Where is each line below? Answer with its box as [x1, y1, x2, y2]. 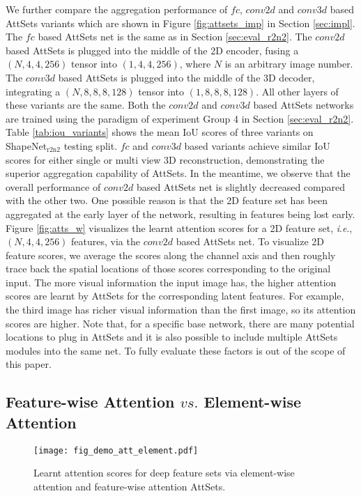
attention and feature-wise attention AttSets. [33, 479, 226, 493]
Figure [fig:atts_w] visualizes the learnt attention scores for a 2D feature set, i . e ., [6, 220, 353, 235]
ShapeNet [6, 138, 47, 153]
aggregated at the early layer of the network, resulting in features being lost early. [6, 206, 355, 221]
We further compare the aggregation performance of [6, 2, 228, 16]
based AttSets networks [253, 98, 354, 112]
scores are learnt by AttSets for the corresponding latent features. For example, [6, 288, 344, 303]
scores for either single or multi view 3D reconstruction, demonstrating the [6, 152, 325, 166]
